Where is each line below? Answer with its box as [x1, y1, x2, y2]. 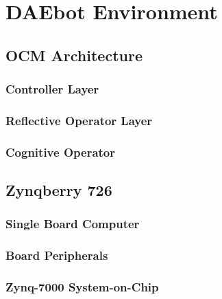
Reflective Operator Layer [5, 111, 153, 129]
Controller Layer [5, 80, 99, 98]
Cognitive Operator [5, 143, 116, 160]
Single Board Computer [5, 215, 140, 232]
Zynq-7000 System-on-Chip [5, 278, 159, 296]
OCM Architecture [5, 44, 143, 65]
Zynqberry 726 [5, 179, 112, 201]
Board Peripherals [5, 247, 108, 264]
